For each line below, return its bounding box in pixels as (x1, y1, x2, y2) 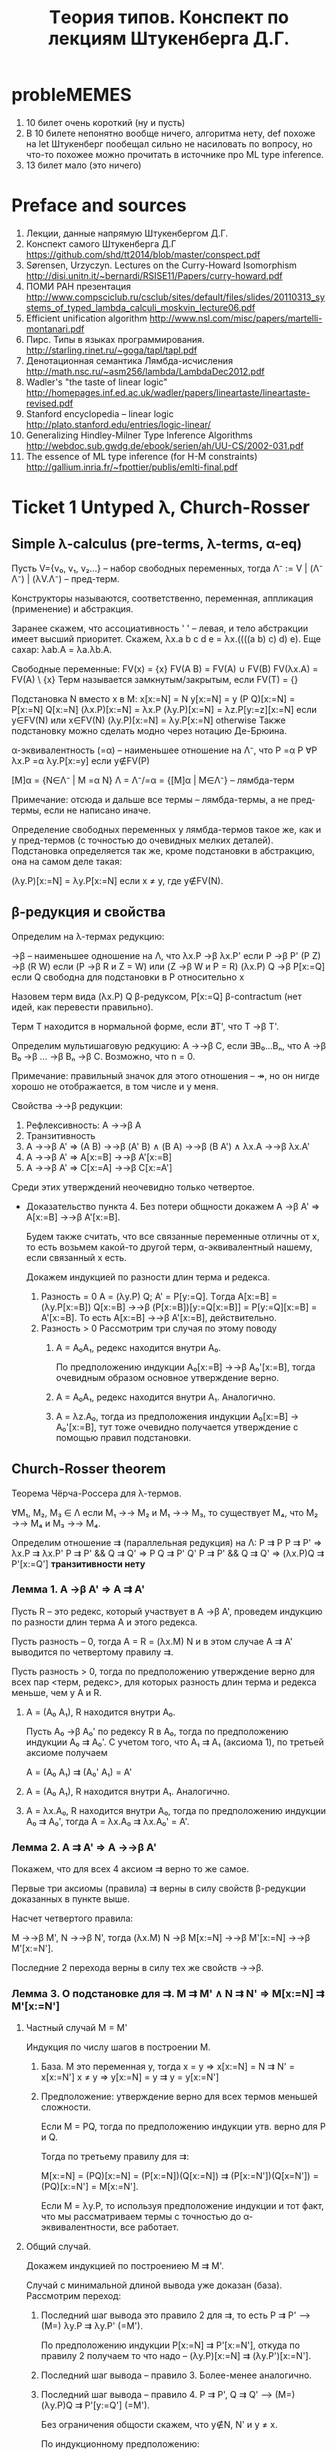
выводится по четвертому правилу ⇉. (11, 1646, 174, 1658)
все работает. (119, 2221, 179, 2233)
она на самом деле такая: (11, 855, 123, 867)
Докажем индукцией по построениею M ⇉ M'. (25, 2260, 224, 2272)
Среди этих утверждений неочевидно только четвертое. (11, 1181, 256, 1193)
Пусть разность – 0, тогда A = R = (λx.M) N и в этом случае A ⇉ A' (11, 1635, 293, 1647)
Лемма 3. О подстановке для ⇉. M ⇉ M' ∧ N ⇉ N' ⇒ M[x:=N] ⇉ (11, 1987, 325, 2001)
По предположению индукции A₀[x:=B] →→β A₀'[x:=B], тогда (55, 1361, 316, 1373)
